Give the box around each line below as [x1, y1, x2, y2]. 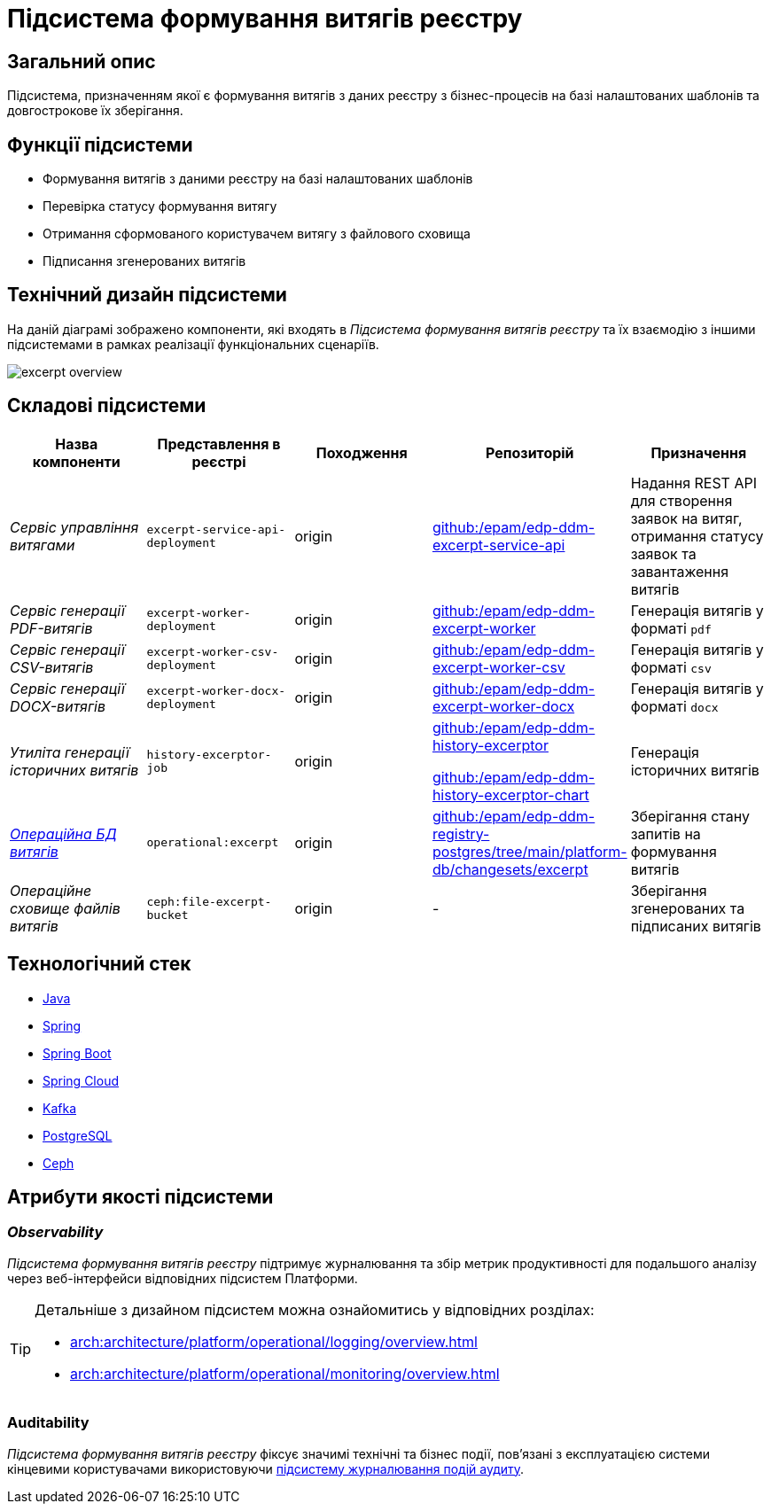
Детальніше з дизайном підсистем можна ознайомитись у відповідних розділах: [35, 1300, 595, 1319]
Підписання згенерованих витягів [43, 253, 246, 269]
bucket [146, 907, 189, 922]
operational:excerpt [146, 836, 279, 850]
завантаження [630, 562, 729, 580]
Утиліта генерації [10, 743, 129, 761]
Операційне [10, 881, 92, 900]
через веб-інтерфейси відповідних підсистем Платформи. [7, 1270, 358, 1286]
